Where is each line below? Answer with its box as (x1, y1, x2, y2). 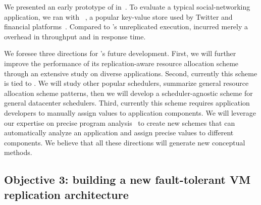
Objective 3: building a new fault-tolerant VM (4, 172, 251, 187)
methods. (4, 147, 32, 158)
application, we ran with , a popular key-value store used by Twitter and (4, 11, 233, 22)
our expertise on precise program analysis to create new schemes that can (4, 117, 235, 128)
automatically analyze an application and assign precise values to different (4, 127, 234, 138)
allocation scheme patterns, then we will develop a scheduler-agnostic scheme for (4, 87, 253, 98)
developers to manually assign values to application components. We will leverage (4, 107, 256, 118)
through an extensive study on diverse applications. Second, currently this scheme (4, 68, 257, 78)
